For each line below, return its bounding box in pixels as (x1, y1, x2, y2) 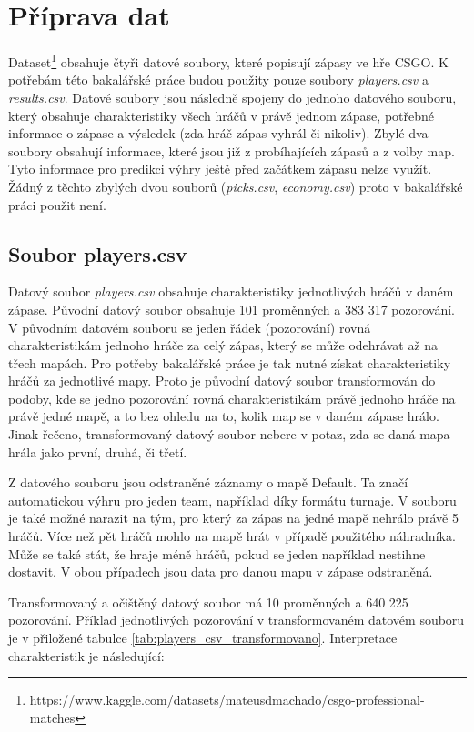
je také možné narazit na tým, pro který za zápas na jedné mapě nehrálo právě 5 (8, 508, 459, 527)
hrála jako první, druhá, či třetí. (8, 442, 187, 461)
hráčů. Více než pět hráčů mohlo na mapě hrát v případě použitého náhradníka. (8, 526, 456, 546)
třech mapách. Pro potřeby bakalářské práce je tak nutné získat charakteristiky (8, 353, 451, 372)
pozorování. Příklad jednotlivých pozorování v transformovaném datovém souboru (8, 610, 465, 629)
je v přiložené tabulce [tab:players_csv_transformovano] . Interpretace (8, 628, 398, 647)
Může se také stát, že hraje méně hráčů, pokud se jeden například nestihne (8, 544, 426, 563)
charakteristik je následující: (8, 646, 165, 665)
